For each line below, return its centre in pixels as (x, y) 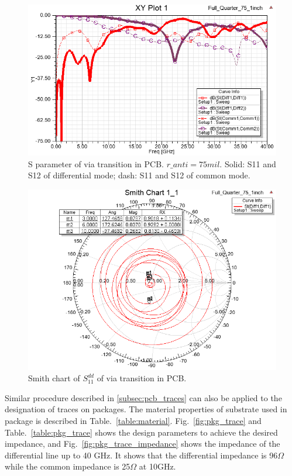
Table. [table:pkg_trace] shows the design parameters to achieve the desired (141, 432)
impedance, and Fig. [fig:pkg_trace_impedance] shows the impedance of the (142, 444)
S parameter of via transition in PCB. (96, 163)
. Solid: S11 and (248, 163)
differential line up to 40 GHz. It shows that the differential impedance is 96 (141, 455)
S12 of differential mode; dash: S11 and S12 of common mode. (139, 175)
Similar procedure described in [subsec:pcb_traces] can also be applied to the (143, 397)
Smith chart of (54, 378)
